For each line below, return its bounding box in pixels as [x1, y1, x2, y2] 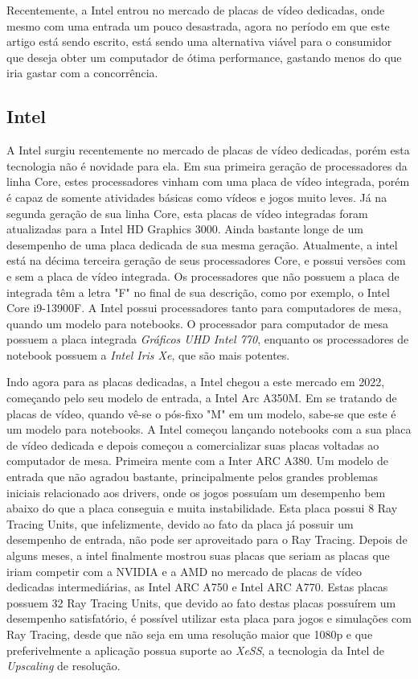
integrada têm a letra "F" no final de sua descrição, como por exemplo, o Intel [6, 283, 390, 300]
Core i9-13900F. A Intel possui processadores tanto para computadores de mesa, [6, 299, 402, 316]
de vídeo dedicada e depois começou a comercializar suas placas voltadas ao [6, 436, 379, 453]
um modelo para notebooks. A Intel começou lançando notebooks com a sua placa [6, 421, 412, 438]
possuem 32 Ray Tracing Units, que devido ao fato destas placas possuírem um [6, 594, 396, 611]
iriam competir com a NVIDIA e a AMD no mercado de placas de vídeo [6, 562, 362, 579]
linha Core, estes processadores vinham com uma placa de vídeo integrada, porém [6, 173, 410, 190]
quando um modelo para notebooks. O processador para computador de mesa [6, 315, 388, 331]
